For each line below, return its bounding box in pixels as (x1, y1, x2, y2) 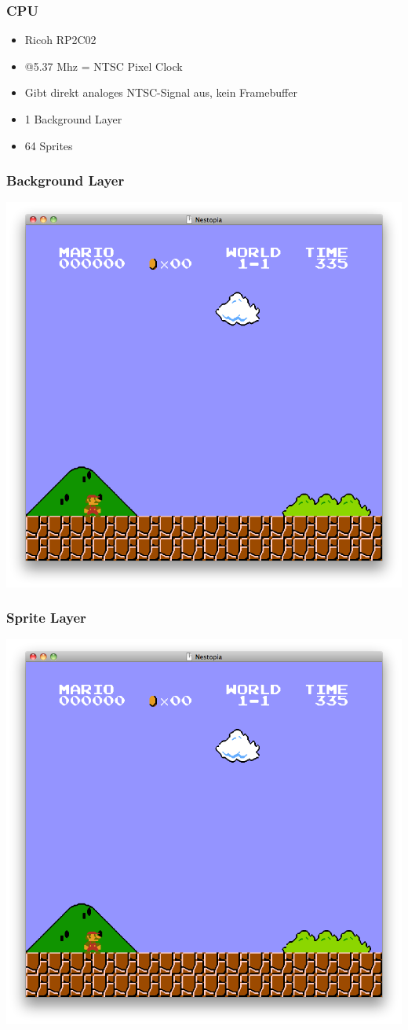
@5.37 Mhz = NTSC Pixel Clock (24, 57, 183, 74)
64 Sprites (24, 137, 73, 153)
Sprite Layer (6, 608, 86, 627)
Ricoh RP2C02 (24, 31, 97, 48)
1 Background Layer (24, 111, 122, 127)
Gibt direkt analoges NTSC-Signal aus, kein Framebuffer (24, 84, 297, 101)
